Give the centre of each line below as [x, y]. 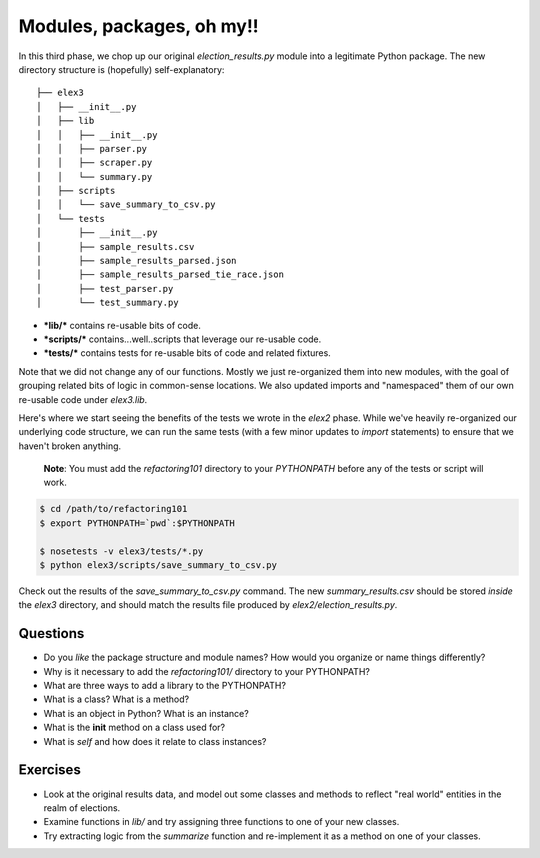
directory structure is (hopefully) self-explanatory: [121, 69]
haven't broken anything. [70, 446]
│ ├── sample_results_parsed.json [136, 261]
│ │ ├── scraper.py [94, 163]
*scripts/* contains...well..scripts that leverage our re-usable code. [182, 339]
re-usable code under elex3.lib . [83, 399]
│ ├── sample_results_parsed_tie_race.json [160, 274]
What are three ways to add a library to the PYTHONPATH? [165, 686]
